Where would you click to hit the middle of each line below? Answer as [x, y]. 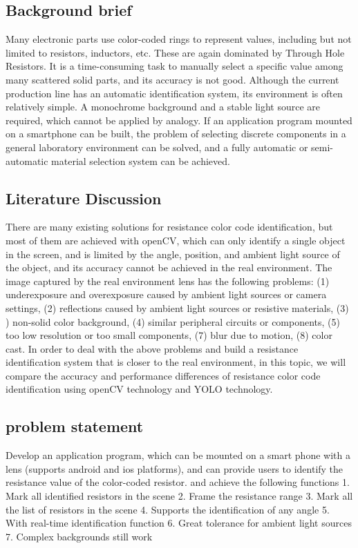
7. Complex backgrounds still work [79, 536]
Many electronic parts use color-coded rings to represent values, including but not [179, 39]
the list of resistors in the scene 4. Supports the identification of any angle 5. [168, 509]
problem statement [75, 426]
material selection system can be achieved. [141, 160]
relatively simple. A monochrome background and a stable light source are [163, 107]
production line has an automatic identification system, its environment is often [174, 93]
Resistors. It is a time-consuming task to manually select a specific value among [175, 66]
